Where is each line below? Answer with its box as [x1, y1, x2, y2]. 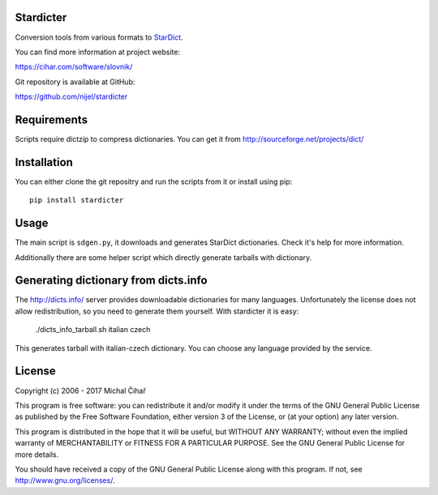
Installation [15, 155, 73, 169]
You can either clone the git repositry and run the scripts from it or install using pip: [15, 177, 293, 186]
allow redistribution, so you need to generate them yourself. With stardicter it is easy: [15, 306, 299, 316]
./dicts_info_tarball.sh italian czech [35, 325, 151, 335]
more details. [15, 450, 59, 459]
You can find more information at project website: [15, 47, 181, 57]
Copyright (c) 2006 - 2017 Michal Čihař [15, 386, 146, 395]
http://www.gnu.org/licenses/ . [15, 476, 115, 485]
